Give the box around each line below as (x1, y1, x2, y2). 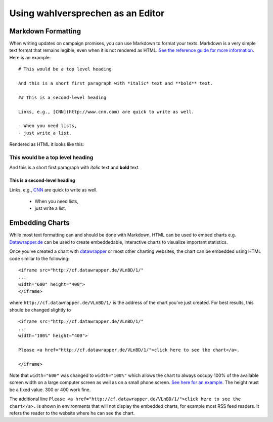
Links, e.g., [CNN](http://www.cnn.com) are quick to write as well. (18, 109, 195, 114)
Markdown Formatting (9, 27, 81, 35)
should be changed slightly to (9, 306, 71, 313)
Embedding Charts (9, 218, 70, 227)
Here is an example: (9, 54, 51, 60)
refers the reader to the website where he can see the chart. (9, 410, 135, 416)
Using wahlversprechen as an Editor (9, 8, 165, 19)
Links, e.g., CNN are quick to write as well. (9, 186, 98, 193)
